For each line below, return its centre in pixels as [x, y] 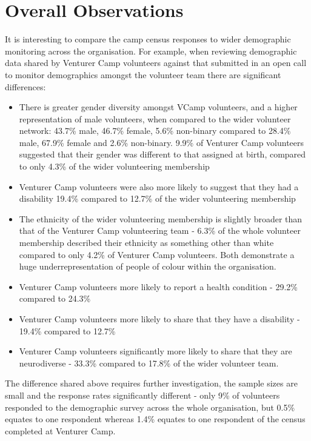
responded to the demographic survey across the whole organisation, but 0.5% [150, 407]
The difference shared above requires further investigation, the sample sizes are [151, 383]
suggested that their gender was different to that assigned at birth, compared [162, 154]
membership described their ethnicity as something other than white [146, 243]
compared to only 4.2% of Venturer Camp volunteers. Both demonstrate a [157, 254]
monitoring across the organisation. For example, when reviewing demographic [151, 51]
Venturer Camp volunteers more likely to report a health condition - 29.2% [158, 286]
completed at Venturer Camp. [60, 430]
